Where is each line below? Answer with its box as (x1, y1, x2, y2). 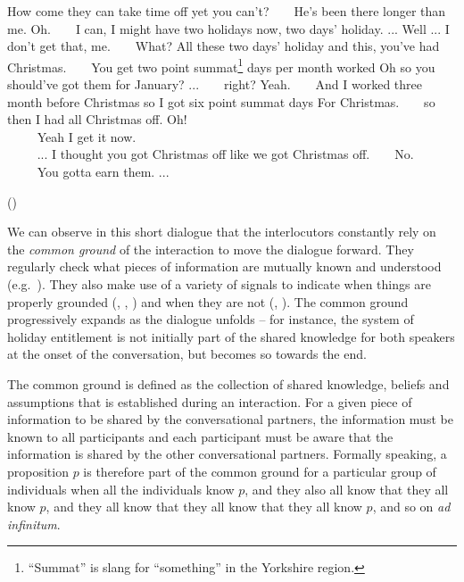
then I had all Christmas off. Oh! (7, 110, 187, 129)
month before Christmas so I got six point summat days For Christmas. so (7, 92, 435, 111)
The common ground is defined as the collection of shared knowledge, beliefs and (7, 374, 450, 393)
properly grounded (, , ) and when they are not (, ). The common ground (7, 292, 409, 311)
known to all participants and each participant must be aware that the (7, 427, 394, 445)
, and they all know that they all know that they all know (46, 497, 362, 516)
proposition (7, 461, 69, 480)
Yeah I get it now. (37, 127, 137, 145)
